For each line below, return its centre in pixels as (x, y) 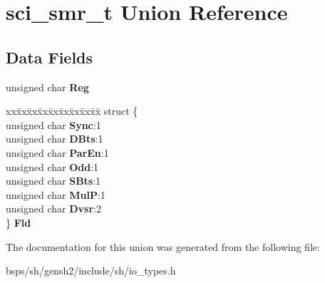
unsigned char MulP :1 (56, 194)
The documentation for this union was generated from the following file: (163, 246)
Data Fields (50, 57)
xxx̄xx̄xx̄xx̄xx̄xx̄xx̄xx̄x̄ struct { (72, 111)
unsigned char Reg (47, 87)
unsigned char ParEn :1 (57, 152)
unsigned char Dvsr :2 (53, 209)
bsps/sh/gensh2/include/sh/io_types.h (91, 271)
